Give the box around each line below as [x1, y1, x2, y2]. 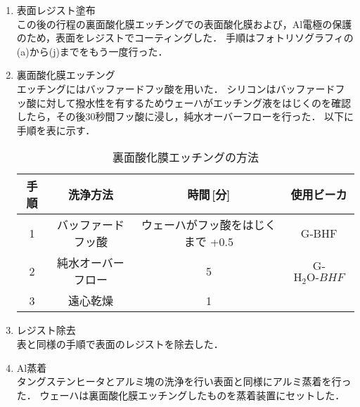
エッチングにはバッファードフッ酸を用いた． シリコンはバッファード [16, 81, 335, 96]
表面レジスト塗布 [16, 3, 96, 17]
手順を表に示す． [16, 122, 96, 137]
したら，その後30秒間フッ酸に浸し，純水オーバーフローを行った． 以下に [16, 109, 354, 124]
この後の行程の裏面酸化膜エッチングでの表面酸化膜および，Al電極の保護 [16, 16, 352, 31]
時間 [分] [187, 186, 231, 203]
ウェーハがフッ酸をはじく [141, 217, 276, 233]
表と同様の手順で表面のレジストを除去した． [16, 336, 224, 351]
